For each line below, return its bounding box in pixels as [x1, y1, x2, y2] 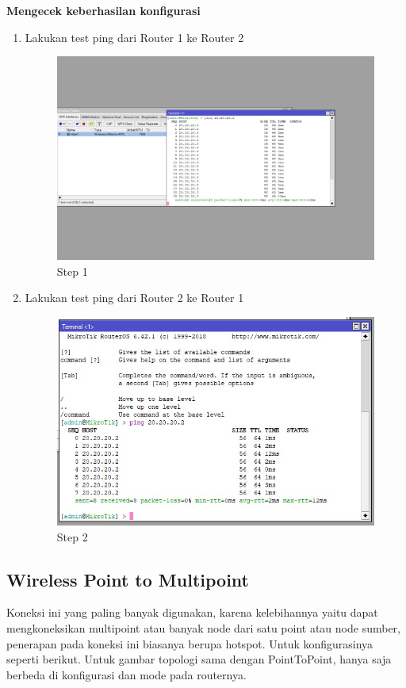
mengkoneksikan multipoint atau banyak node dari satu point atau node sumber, [6, 620, 400, 636]
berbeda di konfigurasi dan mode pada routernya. [6, 666, 247, 682]
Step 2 [56, 528, 88, 545]
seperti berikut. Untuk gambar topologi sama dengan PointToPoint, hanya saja [6, 651, 392, 667]
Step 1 [56, 262, 88, 279]
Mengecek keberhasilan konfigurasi [6, 2, 201, 18]
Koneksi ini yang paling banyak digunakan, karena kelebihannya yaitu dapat [6, 604, 378, 621]
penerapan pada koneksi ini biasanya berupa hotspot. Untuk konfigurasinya [6, 635, 373, 652]
